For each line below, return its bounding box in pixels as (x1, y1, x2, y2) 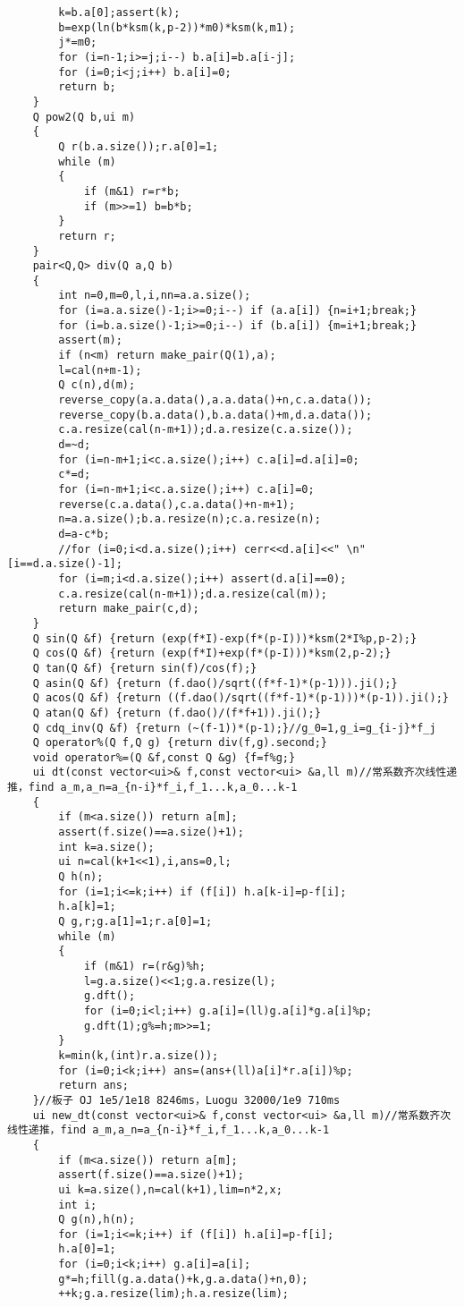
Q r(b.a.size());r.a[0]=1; (58, 140, 219, 153)
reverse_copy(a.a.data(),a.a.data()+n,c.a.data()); (58, 394, 373, 407)
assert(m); (58, 334, 122, 347)
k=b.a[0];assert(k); (58, 6, 181, 19)
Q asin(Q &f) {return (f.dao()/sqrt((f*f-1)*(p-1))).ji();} (32, 676, 398, 690)
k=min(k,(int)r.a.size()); (58, 1048, 219, 1062)
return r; (58, 229, 116, 242)
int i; (58, 1198, 97, 1211)
